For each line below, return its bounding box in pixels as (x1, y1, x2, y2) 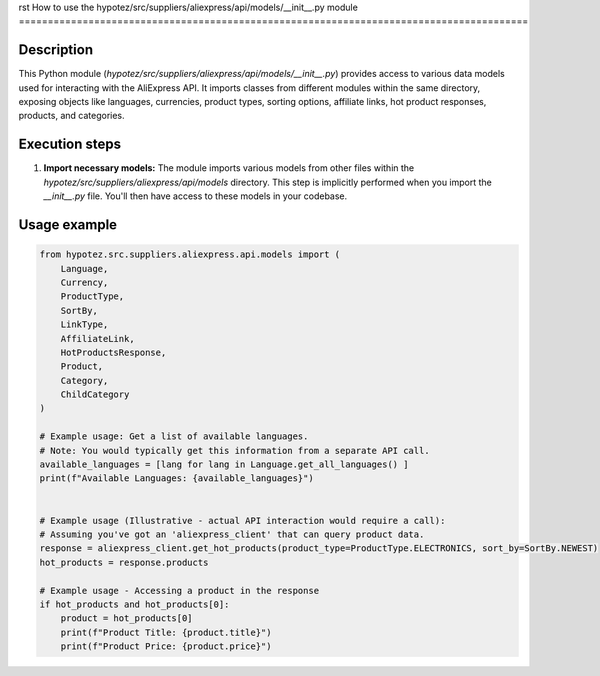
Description (18, 41, 94, 59)
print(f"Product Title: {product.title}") (60, 626, 272, 638)
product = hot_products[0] (60, 613, 194, 624)
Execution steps (18, 136, 122, 153)
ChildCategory (60, 389, 130, 400)
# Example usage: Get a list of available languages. (39, 431, 309, 442)
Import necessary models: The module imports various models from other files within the (43, 162, 415, 174)
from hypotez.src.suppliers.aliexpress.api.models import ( (39, 249, 341, 260)
